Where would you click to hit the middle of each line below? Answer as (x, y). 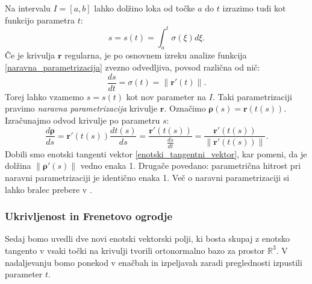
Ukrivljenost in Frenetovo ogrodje (89, 216)
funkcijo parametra (40, 20)
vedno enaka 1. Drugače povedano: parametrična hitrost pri (191, 166)
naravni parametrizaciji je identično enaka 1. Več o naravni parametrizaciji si (147, 177)
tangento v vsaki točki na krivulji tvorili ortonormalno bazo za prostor (135, 250)
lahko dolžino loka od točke (145, 8)
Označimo (187, 108)
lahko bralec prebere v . (48, 189)
